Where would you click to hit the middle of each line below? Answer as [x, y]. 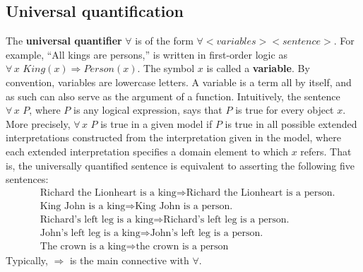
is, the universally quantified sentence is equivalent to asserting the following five [180, 165]
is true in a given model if [156, 123]
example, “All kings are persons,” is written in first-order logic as [147, 54]
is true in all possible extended [291, 123]
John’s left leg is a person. [207, 233]
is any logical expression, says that [148, 110]
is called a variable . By [258, 68]
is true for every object [285, 110]
